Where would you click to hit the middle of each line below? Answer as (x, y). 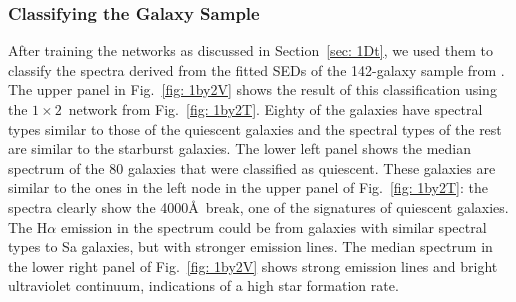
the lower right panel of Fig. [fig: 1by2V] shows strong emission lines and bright (253, 265)
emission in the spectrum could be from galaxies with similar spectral (273, 226)
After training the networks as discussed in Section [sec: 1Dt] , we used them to (250, 50)
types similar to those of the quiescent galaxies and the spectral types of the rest (255, 128)
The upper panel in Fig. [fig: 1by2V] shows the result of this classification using (252, 89)
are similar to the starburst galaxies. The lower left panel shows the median (240, 148)
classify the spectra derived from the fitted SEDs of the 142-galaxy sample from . (256, 69)
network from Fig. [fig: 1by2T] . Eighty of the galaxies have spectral (275, 109)
